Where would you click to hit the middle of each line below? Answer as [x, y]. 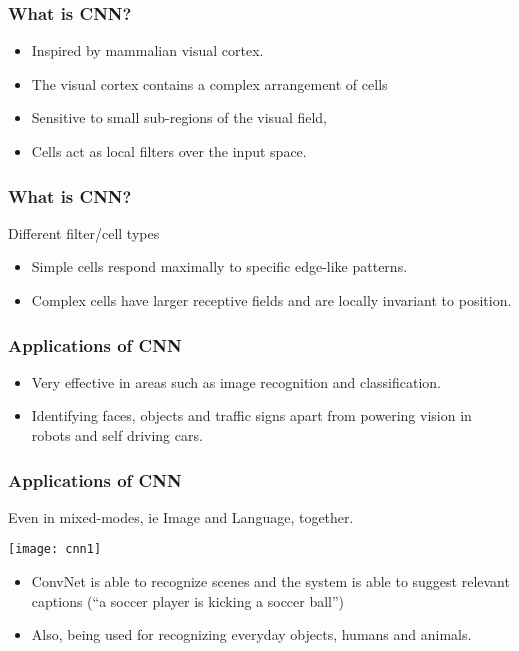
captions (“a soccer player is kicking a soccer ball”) [188, 600]
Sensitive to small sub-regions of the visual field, [179, 117]
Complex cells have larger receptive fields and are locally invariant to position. [271, 300]
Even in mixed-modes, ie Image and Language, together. [181, 516]
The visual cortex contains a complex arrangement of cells [209, 83]
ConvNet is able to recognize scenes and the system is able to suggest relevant [270, 581]
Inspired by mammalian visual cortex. [147, 50]
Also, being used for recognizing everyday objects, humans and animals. [251, 634]
